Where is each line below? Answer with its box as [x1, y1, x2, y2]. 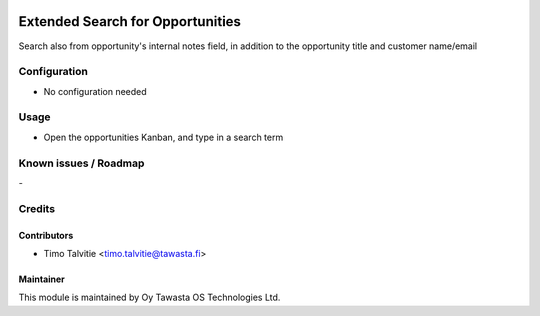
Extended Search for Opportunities [18, 13, 242, 30]
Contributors [18, 229, 74, 241]
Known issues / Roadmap [18, 156, 145, 170]
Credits [18, 201, 55, 215]
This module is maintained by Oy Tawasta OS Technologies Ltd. [18, 291, 281, 304]
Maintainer [18, 273, 65, 285]
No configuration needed [43, 85, 147, 97]
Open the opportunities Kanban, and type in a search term [43, 131, 284, 143]
